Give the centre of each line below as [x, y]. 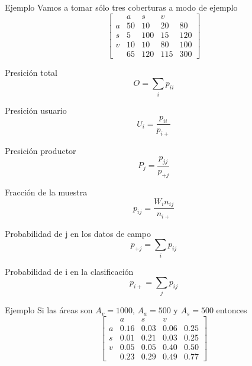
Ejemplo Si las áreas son [49, 310]
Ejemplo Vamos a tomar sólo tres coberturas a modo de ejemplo [121, 7]
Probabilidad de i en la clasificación [69, 271]
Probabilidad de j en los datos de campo [78, 233]
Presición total [31, 72]
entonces [232, 310]
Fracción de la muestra [46, 192]
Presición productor [41, 150]
